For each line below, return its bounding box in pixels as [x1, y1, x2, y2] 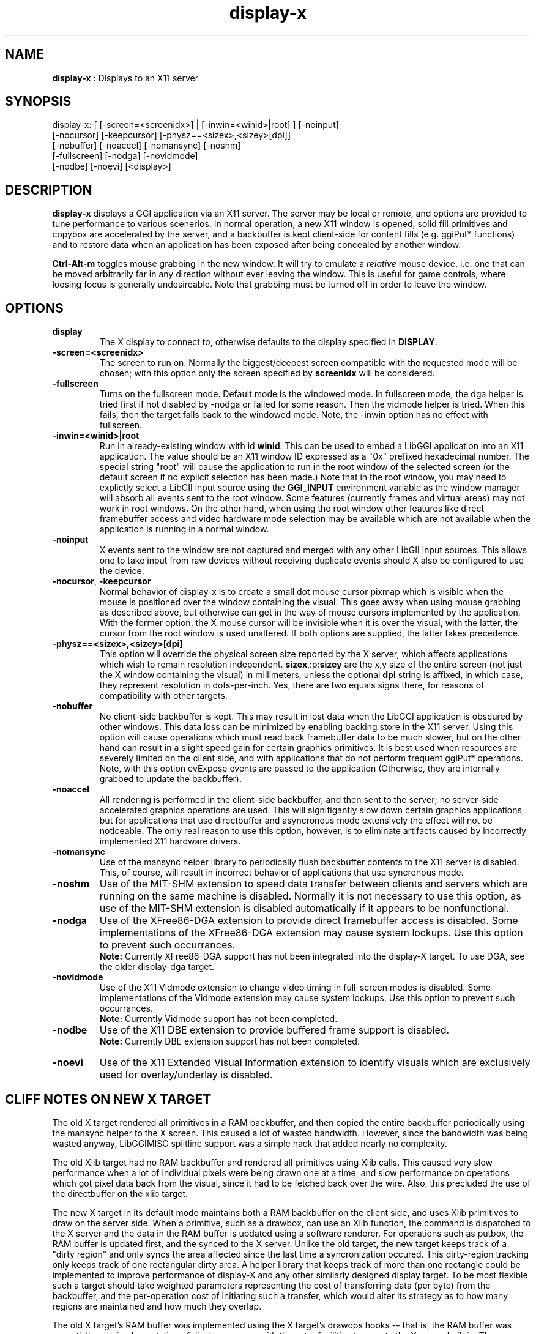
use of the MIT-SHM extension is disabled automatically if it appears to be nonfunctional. [99, 902, 510, 915]
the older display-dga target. [99, 961, 215, 972]
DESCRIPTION [5, 182, 92, 198]
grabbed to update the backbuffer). [99, 773, 242, 784]
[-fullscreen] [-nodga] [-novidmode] [52, 151, 198, 162]
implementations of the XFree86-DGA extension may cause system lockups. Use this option [99, 926, 523, 939]
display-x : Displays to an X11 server [52, 72, 198, 83]
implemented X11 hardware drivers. [99, 836, 241, 847]
